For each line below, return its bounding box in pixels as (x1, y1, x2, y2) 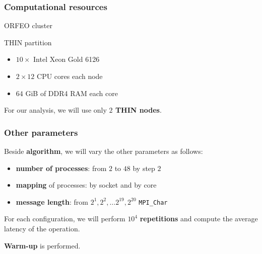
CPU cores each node (37, 71, 103, 81)
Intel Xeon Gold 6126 (33, 54, 100, 64)
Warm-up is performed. (4, 240, 81, 250)
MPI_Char (139, 199, 168, 206)
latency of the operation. (4, 223, 80, 234)
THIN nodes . (115, 105, 162, 115)
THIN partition (4, 37, 52, 47)
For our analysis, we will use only (4, 105, 107, 115)
